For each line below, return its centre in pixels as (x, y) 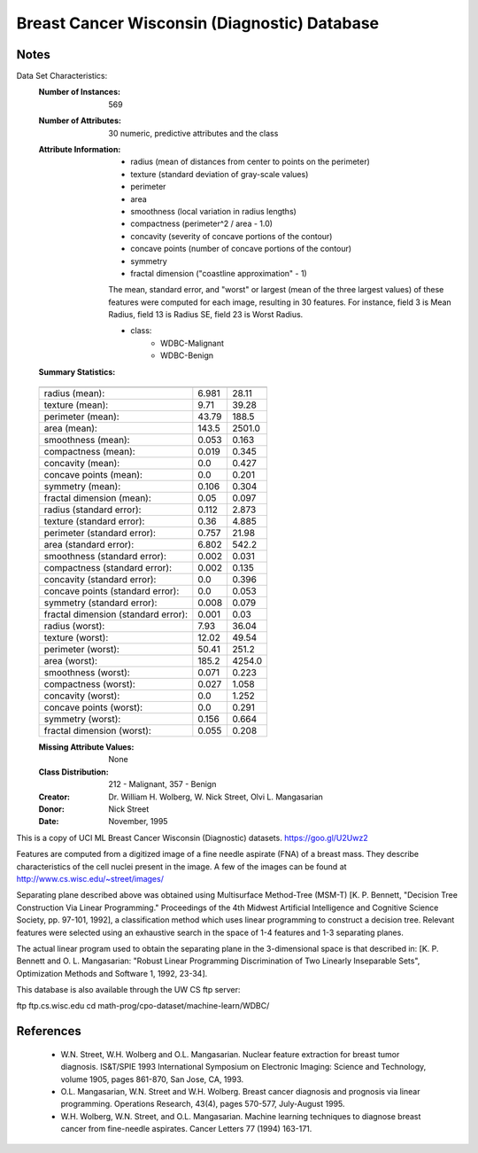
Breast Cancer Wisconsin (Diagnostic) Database (198, 23)
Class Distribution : (74, 772)
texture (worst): (76, 638)
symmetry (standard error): (100, 603)
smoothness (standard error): (105, 557)
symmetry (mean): (82, 487)
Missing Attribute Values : (86, 747)
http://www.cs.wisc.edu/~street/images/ (90, 878)
